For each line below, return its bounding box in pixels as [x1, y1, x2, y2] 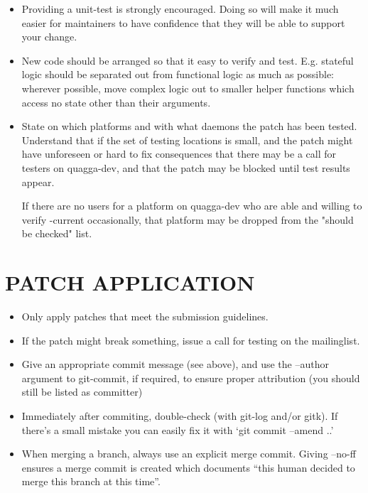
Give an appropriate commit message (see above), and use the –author [21, 357, 329, 372]
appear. [21, 174, 55, 189]
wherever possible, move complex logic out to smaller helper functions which [21, 80, 355, 95]
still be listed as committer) [21, 384, 143, 399]
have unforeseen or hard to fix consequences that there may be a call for [21, 146, 336, 161]
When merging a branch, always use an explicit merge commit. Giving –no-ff [21, 446, 356, 461]
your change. [21, 29, 77, 44]
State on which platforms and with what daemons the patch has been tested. [21, 119, 357, 134]
